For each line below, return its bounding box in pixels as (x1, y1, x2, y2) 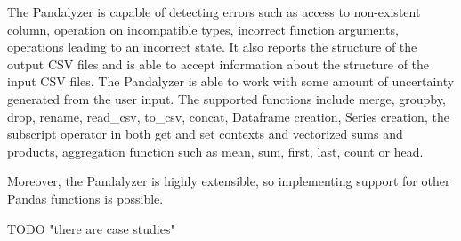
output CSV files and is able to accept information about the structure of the (7, 54, 430, 73)
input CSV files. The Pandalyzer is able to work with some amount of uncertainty (7, 72, 455, 91)
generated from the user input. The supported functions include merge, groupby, (7, 89, 446, 108)
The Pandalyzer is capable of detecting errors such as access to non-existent (7, 3, 421, 20)
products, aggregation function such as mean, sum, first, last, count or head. (7, 141, 424, 160)
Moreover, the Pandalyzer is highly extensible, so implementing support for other (7, 172, 450, 190)
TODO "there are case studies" (7, 219, 175, 237)
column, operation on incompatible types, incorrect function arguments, (7, 20, 399, 38)
